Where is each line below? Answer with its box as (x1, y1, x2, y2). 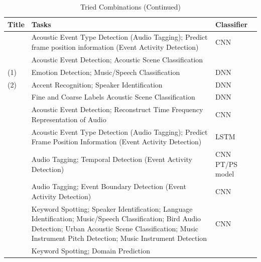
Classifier (215, 19, 248, 29)
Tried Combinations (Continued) (80, 2, 181, 12)
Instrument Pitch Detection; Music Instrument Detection (31, 233, 207, 243)
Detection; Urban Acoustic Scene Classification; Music (31, 223, 199, 233)
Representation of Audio (31, 114, 106, 124)
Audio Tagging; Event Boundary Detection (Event (31, 181, 186, 192)
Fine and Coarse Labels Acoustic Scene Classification (31, 92, 195, 102)
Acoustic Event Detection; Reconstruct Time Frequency (31, 104, 203, 115)
